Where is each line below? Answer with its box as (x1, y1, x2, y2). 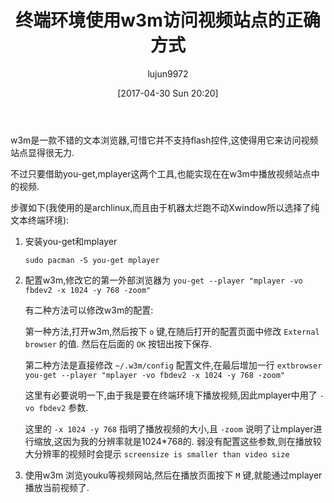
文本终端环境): (10, 214, 70, 226)
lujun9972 (147, 67, 189, 80)
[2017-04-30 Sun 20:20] (117, 87, 219, 99)
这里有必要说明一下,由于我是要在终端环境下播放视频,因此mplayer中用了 (24, 389, 318, 401)
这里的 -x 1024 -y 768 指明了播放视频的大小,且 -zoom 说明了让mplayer (24, 422, 314, 435)
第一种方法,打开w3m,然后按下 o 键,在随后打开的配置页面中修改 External (24, 325, 320, 337)
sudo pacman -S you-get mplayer (24, 255, 160, 265)
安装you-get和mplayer (24, 235, 118, 247)
